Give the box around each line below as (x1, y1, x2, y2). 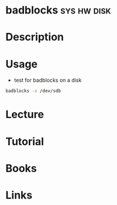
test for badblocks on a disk (14, 77, 82, 84)
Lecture (5, 108, 45, 121)
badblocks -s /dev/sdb (5, 88, 61, 94)
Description (5, 31, 64, 44)
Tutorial (5, 135, 45, 148)
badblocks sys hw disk (5, 4, 111, 17)
